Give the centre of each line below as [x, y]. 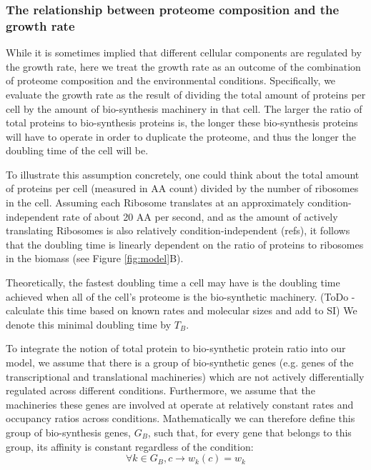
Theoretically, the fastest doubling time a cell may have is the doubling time [173, 282]
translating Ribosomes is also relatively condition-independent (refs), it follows [178, 230]
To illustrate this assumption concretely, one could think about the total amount [183, 174]
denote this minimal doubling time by [89, 324]
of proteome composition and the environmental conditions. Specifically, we [171, 80]
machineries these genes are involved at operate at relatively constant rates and [180, 404]
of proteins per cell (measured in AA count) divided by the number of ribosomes [182, 188]
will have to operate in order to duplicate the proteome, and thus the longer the [181, 136]
